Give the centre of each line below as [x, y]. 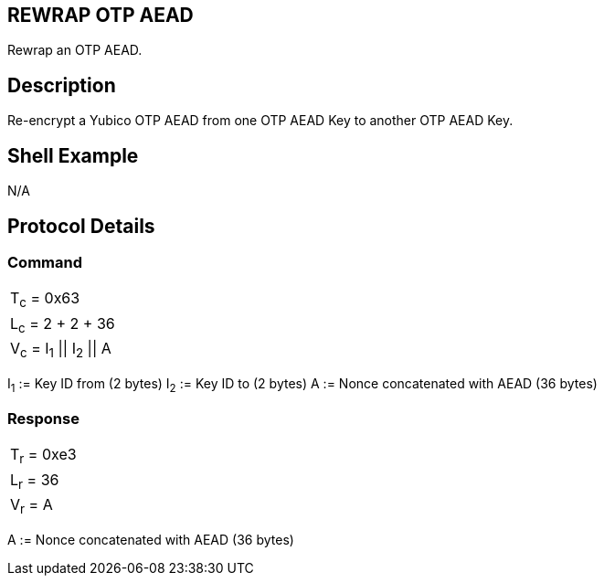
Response [43, 419]
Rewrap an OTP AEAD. [75, 50]
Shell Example [73, 155]
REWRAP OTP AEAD [101, 15]
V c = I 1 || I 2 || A [61, 349]
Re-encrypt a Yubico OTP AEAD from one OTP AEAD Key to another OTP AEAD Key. [260, 121]
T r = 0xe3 [43, 456]
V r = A [32, 505]
